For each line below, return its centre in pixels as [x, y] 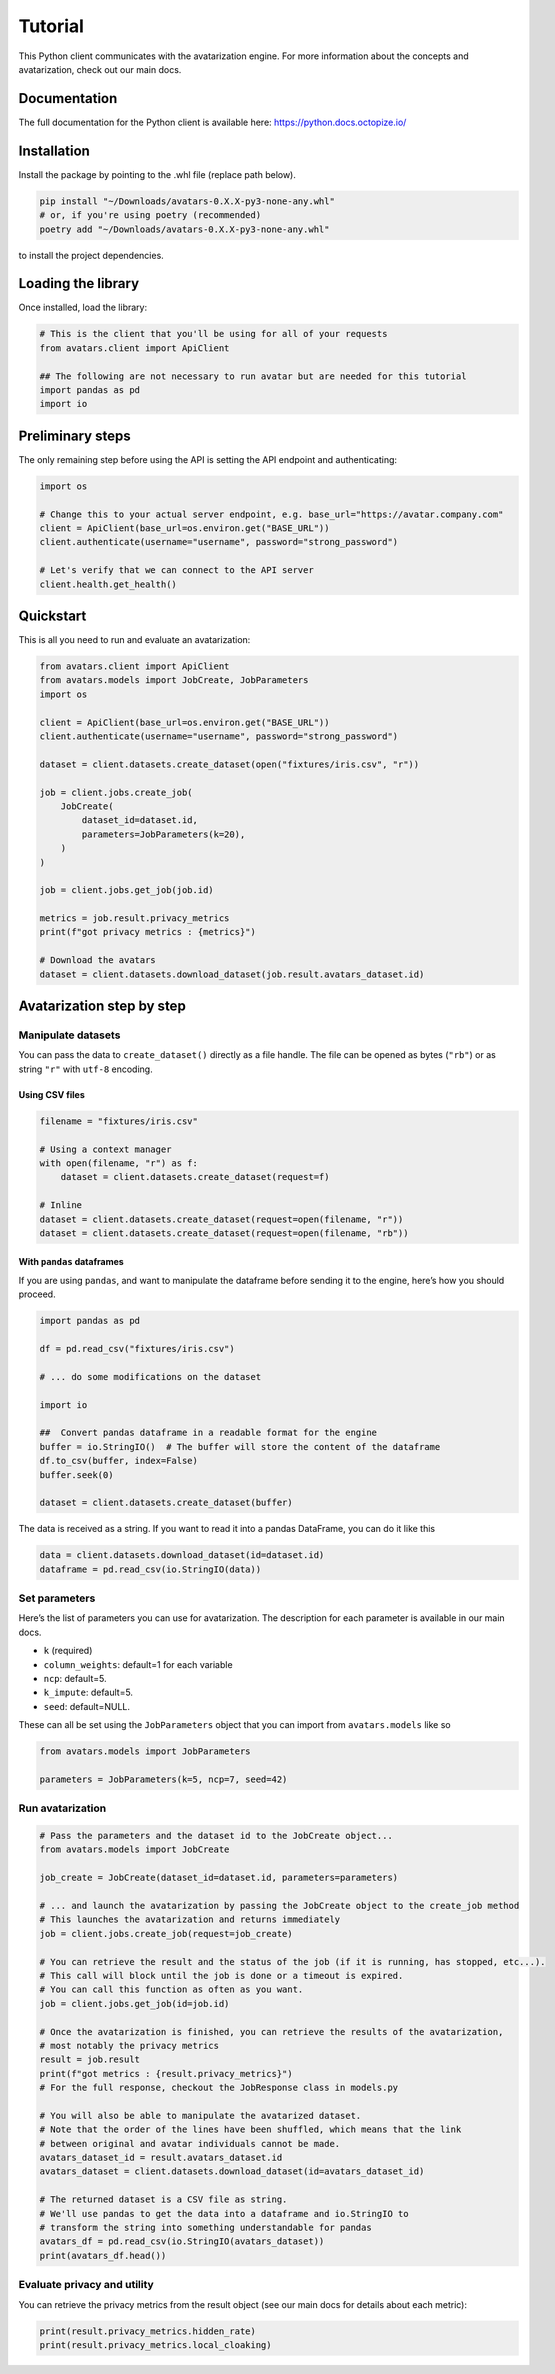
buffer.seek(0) [76, 1474]
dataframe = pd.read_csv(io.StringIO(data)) [150, 1569]
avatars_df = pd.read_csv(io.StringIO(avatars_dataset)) [182, 2241]
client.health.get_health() [108, 584]
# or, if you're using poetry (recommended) [150, 215]
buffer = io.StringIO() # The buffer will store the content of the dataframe [240, 1446]
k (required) [68, 1651]
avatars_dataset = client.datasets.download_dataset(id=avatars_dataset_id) [232, 2171]
